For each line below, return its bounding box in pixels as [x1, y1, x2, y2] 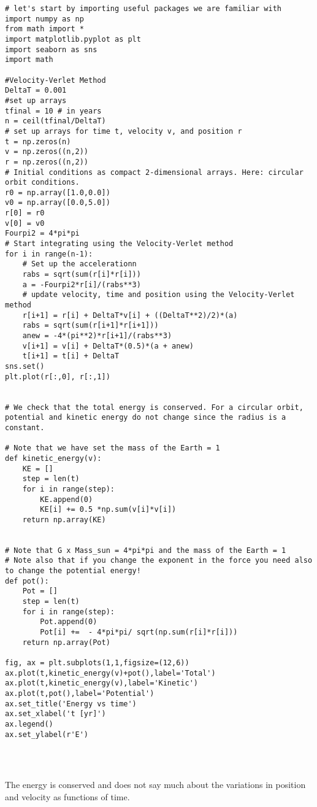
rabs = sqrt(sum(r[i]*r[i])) [22, 270, 141, 279]
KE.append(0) [40, 495, 93, 504]
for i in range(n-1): [5, 249, 93, 258]
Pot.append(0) [40, 617, 97, 627]
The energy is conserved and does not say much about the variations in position [5, 778, 306, 791]
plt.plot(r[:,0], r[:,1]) [5, 372, 110, 381]
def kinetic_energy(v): [5, 454, 102, 463]
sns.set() [5, 361, 45, 371]
